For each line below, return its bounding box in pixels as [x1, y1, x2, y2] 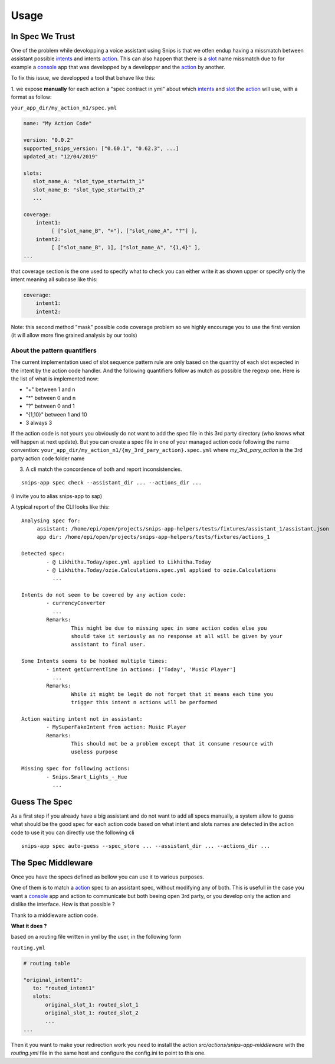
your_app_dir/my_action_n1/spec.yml [11, 105, 117, 112]
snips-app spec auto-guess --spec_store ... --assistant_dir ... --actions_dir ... [21, 842, 271, 850]
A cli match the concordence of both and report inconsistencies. [25, 466, 182, 473]
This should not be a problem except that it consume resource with [71, 740, 274, 747]
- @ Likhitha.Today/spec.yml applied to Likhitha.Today [46, 558, 212, 565]
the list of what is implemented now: [11, 375, 99, 382]
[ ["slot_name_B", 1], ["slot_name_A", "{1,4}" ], [51, 244, 201, 251]
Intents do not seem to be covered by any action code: [21, 591, 186, 598]
